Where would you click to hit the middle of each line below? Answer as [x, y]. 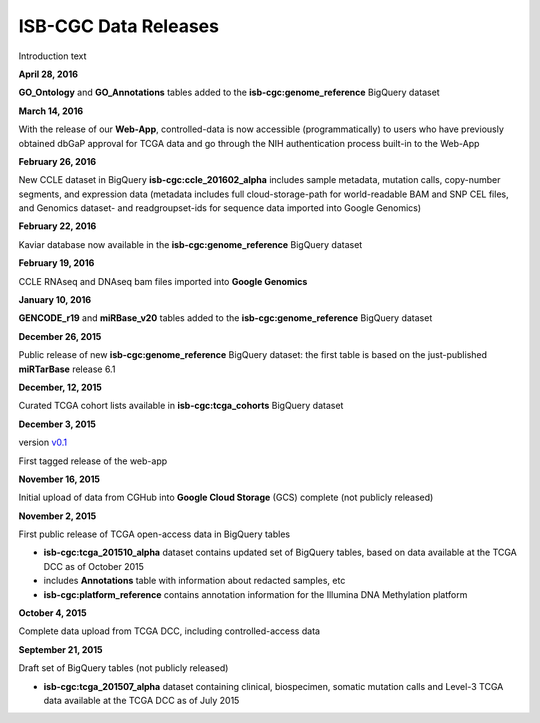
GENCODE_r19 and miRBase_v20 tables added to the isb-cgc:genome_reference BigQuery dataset [225, 318]
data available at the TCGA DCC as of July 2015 [141, 700]
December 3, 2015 [57, 424]
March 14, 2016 [51, 111]
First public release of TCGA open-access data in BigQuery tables [154, 534]
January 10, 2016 [55, 300]
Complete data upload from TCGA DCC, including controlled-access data [169, 631]
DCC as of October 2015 [94, 566]
